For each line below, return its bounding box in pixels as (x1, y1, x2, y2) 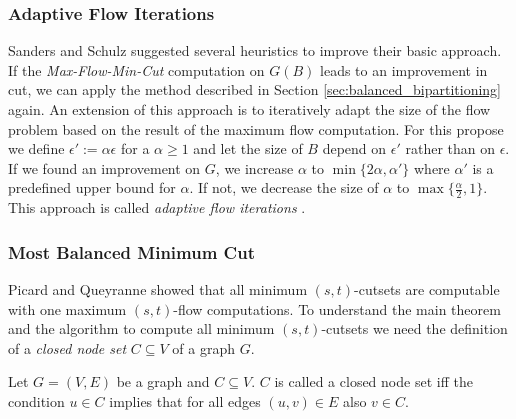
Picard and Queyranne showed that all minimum (8, 279, 308, 300)
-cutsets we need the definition (321, 318, 508, 339)
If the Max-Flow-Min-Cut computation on (8, 59, 265, 80)
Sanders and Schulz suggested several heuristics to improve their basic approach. (8, 40, 502, 61)
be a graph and (116, 371, 210, 392)
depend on (322, 138, 387, 159)
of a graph (172, 337, 235, 358)
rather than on (405, 138, 495, 159)
